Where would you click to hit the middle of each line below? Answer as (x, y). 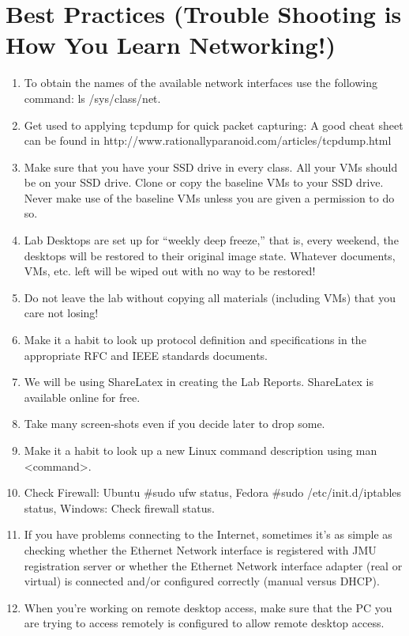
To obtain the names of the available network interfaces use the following (201, 83)
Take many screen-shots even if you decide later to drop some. (174, 424)
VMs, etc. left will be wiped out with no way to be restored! (170, 271)
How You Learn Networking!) (171, 45)
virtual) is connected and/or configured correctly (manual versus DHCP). (202, 581)
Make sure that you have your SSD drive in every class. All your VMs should (211, 167)
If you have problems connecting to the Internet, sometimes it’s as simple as (208, 534)
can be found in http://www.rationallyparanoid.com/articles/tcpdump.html (208, 140)
